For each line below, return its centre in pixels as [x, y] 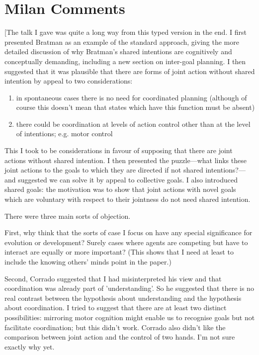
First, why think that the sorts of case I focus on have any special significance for [129, 232]
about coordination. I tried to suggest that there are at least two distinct [116, 308]
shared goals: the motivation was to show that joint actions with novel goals [120, 189]
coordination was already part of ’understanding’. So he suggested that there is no [129, 288]
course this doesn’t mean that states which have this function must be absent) [135, 107]
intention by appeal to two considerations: [69, 81]
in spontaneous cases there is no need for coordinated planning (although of [131, 97]
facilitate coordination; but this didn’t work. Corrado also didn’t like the [115, 327]
